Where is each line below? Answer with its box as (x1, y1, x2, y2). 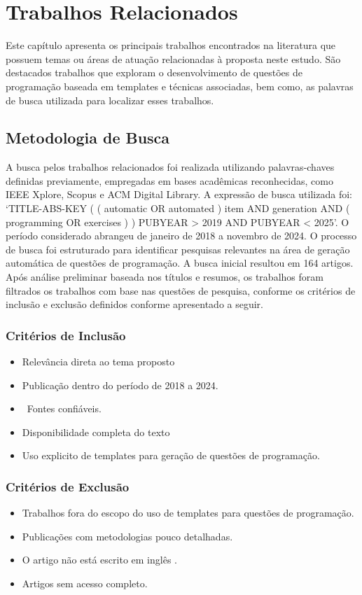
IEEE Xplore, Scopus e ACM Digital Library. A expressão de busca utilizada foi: (6, 187, 352, 202)
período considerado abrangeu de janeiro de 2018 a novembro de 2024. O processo (6, 228, 357, 243)
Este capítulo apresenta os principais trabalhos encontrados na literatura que (6, 38, 336, 52)
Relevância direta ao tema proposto (22, 354, 175, 369)
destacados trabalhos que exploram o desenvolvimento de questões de (6, 65, 303, 80)
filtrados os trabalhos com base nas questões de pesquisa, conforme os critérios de (6, 283, 356, 297)
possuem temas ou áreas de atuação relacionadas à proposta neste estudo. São (6, 51, 341, 66)
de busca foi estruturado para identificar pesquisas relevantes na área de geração (6, 241, 350, 256)
